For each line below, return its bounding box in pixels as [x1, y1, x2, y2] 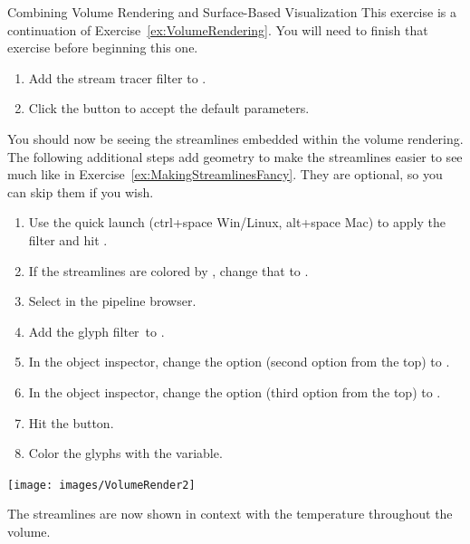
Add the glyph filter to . [28, 321, 165, 340]
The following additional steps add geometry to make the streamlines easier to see [7, 147, 463, 166]
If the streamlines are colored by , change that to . [28, 261, 309, 280]
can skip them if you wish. [7, 182, 154, 201]
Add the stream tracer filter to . [28, 68, 206, 87]
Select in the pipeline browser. [28, 291, 197, 310]
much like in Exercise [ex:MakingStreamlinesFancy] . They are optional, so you [7, 165, 443, 184]
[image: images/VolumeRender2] [7, 478, 196, 492]
